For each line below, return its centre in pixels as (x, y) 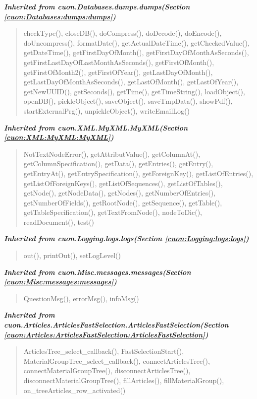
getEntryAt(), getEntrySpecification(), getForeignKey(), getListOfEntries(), (138, 173)
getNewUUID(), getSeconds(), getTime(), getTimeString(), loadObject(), (134, 91)
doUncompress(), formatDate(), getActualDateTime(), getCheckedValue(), (136, 42)
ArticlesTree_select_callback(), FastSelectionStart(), (104, 351)
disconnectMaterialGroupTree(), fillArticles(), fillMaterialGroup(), (124, 380)
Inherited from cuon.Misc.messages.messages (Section (98, 272)
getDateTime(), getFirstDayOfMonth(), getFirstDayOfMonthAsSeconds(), (136, 52)
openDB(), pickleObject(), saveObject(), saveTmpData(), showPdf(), (128, 101)
